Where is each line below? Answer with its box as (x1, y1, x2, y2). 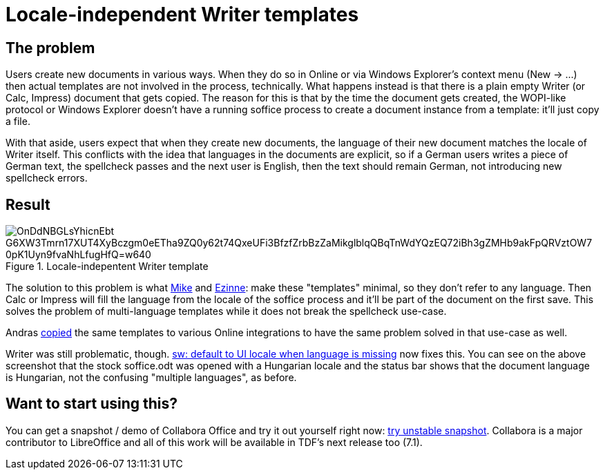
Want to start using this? (6, 395, 178, 413)
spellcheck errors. (6, 172, 88, 184)
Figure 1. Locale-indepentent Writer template (6, 260, 209, 273)
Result (6, 195, 50, 213)
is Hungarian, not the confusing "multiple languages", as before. (6, 371, 297, 384)
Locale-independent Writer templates (6, 3, 359, 26)
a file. (6, 115, 30, 128)
